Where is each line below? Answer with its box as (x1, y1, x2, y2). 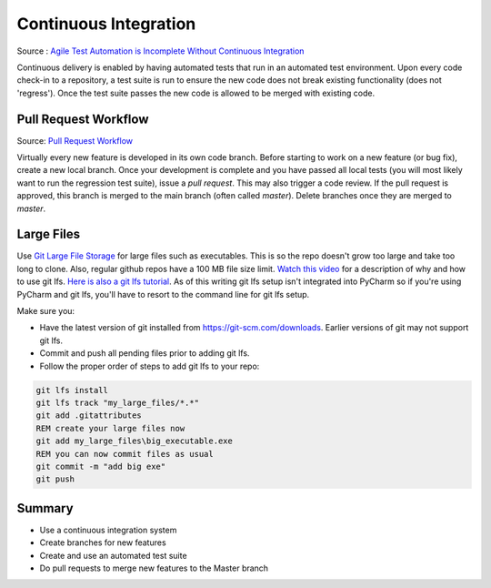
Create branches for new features (39, 537, 167, 548)
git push (35, 474, 75, 484)
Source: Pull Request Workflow (16, 135, 134, 146)
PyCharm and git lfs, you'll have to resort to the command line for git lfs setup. (16, 289, 310, 299)
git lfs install (35, 385, 109, 395)
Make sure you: (16, 306, 75, 317)
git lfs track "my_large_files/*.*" (35, 397, 200, 408)
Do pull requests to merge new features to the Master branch (39, 563, 268, 573)
